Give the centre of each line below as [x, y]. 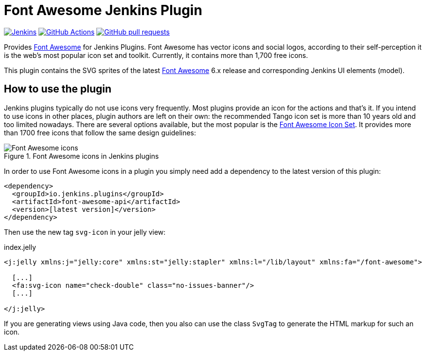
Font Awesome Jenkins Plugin [103, 10]
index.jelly [20, 247]
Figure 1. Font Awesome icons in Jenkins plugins [81, 156]
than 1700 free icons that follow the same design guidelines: [100, 132]
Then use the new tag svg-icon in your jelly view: [85, 232]
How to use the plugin [58, 89]
